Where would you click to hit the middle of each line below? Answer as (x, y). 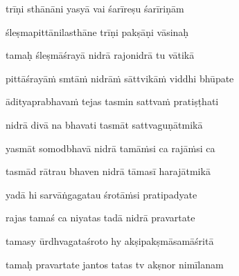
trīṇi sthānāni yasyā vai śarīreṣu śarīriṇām (95, 8)
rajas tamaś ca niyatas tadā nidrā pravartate (100, 218)
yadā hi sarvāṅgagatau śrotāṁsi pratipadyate (101, 194)
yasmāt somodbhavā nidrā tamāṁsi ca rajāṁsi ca (110, 148)
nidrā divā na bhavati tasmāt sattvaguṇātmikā (104, 124)
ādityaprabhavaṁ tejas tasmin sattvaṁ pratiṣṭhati (112, 101)
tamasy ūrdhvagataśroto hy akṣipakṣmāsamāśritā (110, 240)
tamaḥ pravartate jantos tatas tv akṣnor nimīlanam (115, 264)
